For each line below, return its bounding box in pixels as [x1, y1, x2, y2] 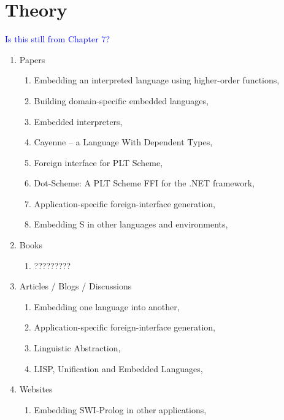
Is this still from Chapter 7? [5, 32, 110, 45]
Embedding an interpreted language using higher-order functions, [34, 74, 280, 86]
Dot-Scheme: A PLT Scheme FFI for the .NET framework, [34, 177, 255, 189]
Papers [19, 53, 45, 66]
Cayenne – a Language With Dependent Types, [34, 136, 213, 148]
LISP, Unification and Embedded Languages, [34, 362, 203, 375]
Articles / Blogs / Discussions [19, 280, 132, 292]
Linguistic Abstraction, [34, 342, 121, 354]
